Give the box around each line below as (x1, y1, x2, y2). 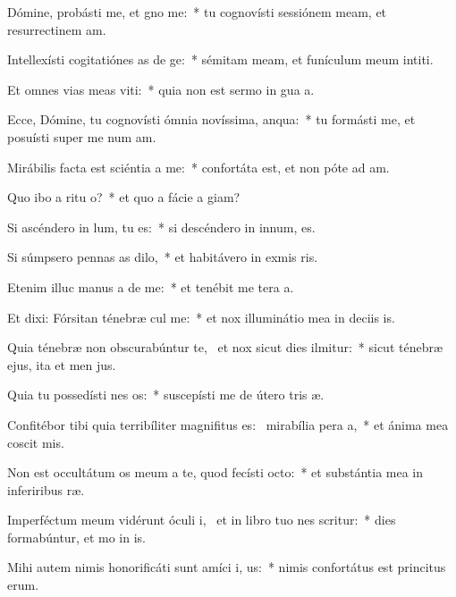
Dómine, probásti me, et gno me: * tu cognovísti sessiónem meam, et (7, 3, 387, 21)
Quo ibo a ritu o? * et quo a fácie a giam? (7, 188, 241, 206)
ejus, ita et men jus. (7, 355, 116, 374)
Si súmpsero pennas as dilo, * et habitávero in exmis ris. (7, 248, 318, 266)
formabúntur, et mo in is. (7, 527, 146, 546)
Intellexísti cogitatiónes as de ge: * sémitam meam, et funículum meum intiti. (7, 50, 434, 69)
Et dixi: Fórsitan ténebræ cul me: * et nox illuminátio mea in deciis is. (7, 307, 395, 326)
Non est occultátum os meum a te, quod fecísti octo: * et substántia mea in (7, 463, 424, 482)
